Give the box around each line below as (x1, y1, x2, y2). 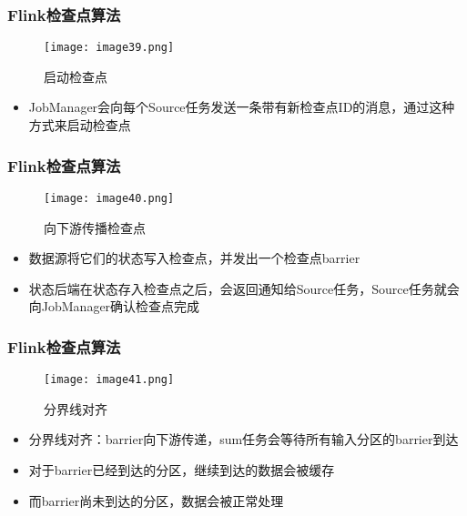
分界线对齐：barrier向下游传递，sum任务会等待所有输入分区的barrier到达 (28, 430, 459, 449)
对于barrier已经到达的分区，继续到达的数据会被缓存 (28, 460, 335, 479)
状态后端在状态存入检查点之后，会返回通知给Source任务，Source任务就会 (28, 278, 460, 298)
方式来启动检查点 (28, 116, 131, 135)
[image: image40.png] (44, 191, 175, 205)
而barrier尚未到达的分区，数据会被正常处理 (28, 491, 284, 510)
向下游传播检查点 (44, 218, 146, 237)
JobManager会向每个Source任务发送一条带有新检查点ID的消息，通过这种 (28, 97, 455, 116)
